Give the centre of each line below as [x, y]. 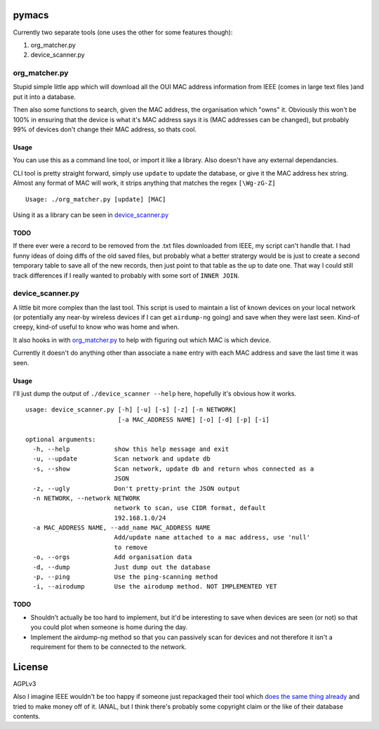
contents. [27, 716]
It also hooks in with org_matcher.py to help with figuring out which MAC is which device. [142, 340]
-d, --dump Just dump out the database [121, 567]
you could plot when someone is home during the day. [109, 627]
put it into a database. [45, 97]
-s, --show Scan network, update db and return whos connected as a [173, 468]
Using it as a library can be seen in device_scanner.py [91, 215]
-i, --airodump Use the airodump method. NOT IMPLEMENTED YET [155, 587]
